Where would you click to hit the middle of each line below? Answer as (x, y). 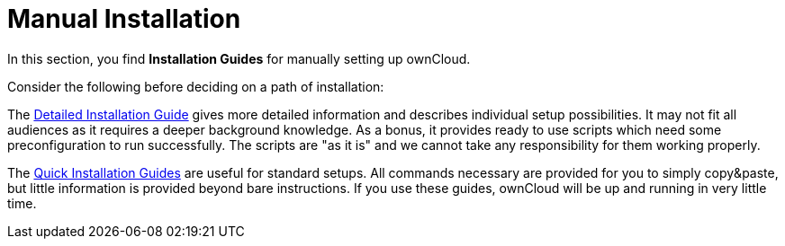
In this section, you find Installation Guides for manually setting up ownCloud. (239, 58)
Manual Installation (124, 19)
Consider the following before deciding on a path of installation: (196, 86)
